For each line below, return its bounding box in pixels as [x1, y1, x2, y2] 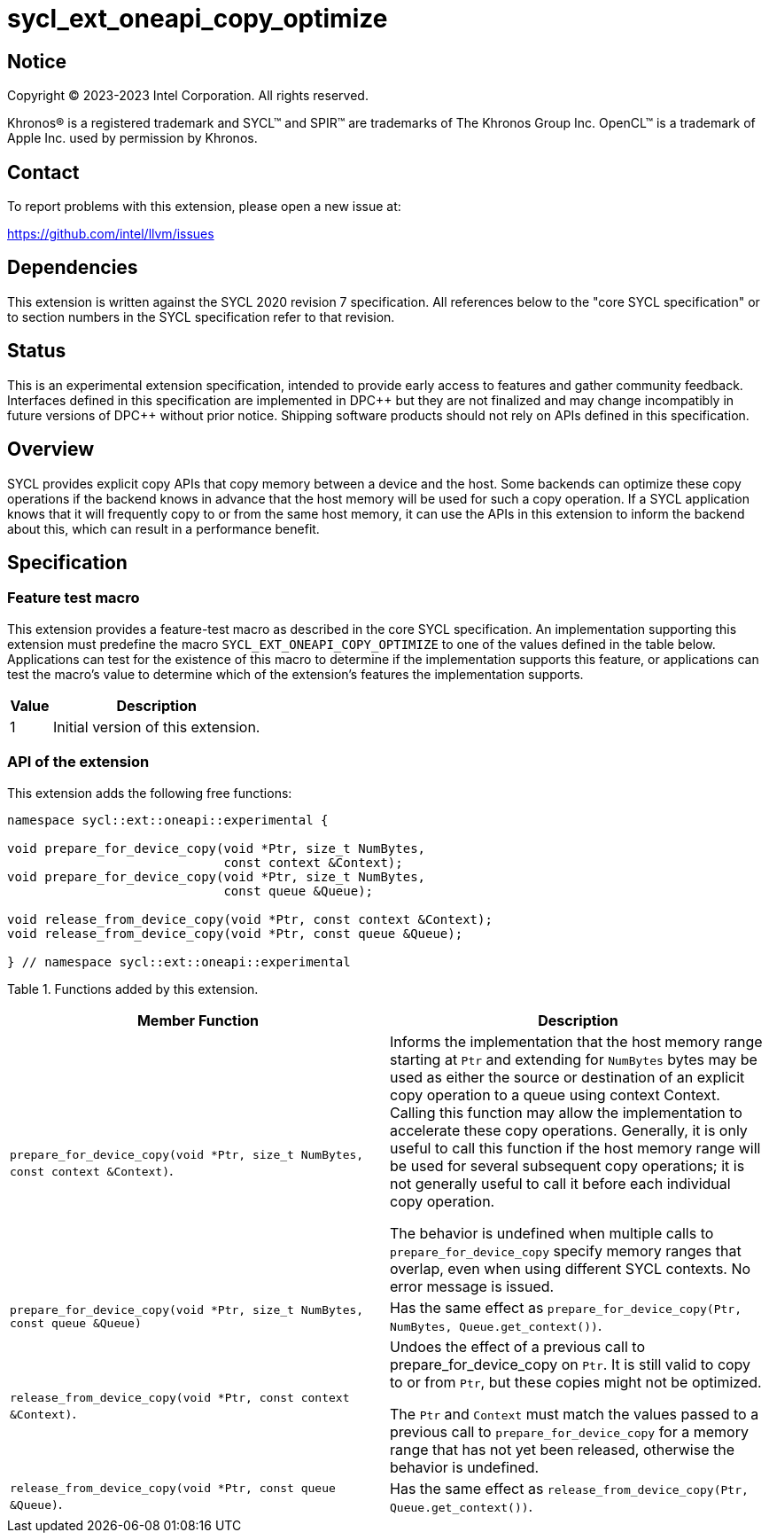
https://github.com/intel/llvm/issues [7, 226, 214, 242]
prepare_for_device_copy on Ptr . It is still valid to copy [390, 1355, 751, 1373]
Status [7, 340, 66, 363]
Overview [7, 438, 95, 461]
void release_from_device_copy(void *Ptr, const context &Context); [7, 911, 493, 926]
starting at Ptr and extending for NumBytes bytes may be [390, 1050, 757, 1068]
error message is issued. [390, 1277, 555, 1295]
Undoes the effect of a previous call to [390, 1337, 645, 1356]
